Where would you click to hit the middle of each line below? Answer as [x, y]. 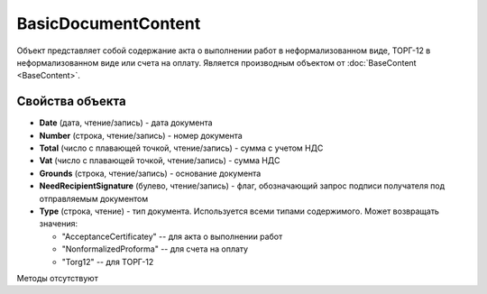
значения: [59, 224]
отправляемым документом [94, 198]
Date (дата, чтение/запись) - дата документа [126, 123]
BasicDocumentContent [109, 23]
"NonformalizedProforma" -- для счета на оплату [155, 249]
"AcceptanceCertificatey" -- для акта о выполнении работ [172, 236]
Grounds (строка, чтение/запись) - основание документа [150, 173]
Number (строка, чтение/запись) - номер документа [141, 135]
